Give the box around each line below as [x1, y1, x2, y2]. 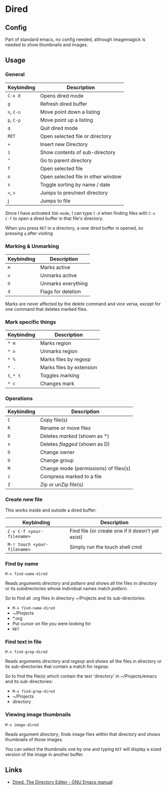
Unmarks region [40, 348, 78, 355]
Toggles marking [40, 372, 80, 379]
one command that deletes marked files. [5, 306, 88, 312]
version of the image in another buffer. [5, 751, 84, 757]
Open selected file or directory [40, 133, 112, 140]
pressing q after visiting [5, 230, 53, 236]
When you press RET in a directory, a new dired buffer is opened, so [5, 225, 143, 231]
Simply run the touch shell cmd [69, 543, 142, 550]
